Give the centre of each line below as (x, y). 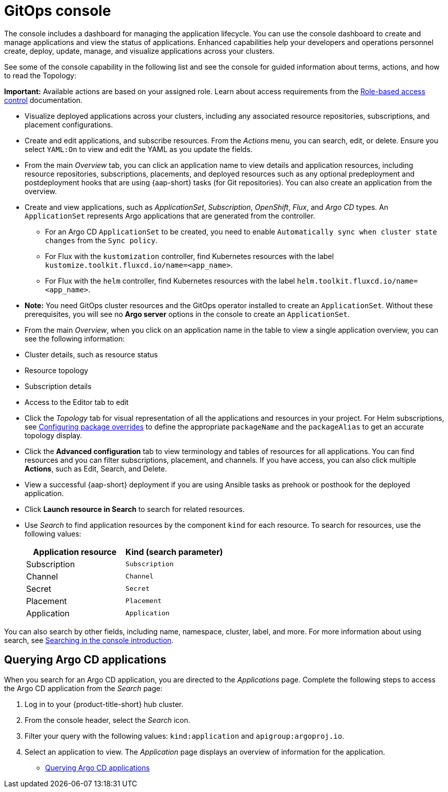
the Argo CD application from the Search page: (83, 688)
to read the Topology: (40, 75)
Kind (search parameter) (174, 552)
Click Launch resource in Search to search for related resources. (135, 509)
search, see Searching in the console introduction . (89, 640)
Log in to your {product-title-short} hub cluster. (104, 704)
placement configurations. (69, 124)
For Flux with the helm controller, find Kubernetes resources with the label (170, 281)
